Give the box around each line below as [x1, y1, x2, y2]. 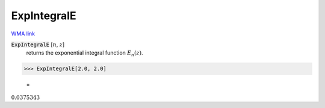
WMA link [11, 30, 36, 37]
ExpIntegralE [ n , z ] [11, 41, 65, 48]
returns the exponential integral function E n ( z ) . [26, 49, 144, 58]
